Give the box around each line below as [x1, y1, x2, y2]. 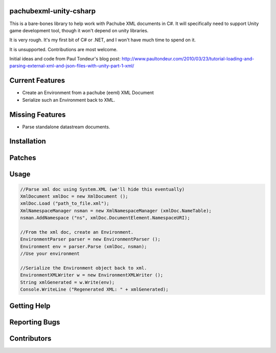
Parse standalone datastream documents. [22, 123, 110, 130]
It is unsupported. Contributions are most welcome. [9, 46, 118, 52]
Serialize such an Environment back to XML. [22, 97, 115, 103]
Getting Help [9, 301, 51, 310]
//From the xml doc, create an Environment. [20, 229, 134, 235]
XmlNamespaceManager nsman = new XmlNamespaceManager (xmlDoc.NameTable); [20, 208, 212, 213]
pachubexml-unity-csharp [9, 7, 96, 15]
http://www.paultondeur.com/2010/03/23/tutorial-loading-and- [122, 56, 255, 62]
